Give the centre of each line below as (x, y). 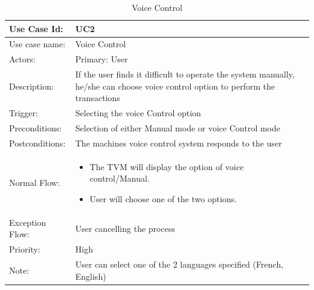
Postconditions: (37, 143)
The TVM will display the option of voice (167, 166)
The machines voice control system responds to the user (178, 143)
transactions (98, 98)
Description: (31, 86)
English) (91, 276)
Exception (28, 222)
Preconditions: (36, 128)
